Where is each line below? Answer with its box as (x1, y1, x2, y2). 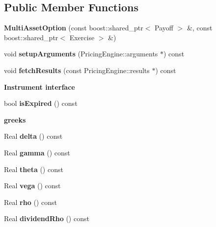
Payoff (155, 23, 173, 33)
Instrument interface (4, 81, 75, 92)
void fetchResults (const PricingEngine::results (4, 65, 150, 75)
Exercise (69, 32, 95, 42)
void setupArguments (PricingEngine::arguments (4, 49, 158, 59)
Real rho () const (4, 197, 57, 207)
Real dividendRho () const (4, 213, 89, 224)
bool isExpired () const (4, 98, 78, 108)
